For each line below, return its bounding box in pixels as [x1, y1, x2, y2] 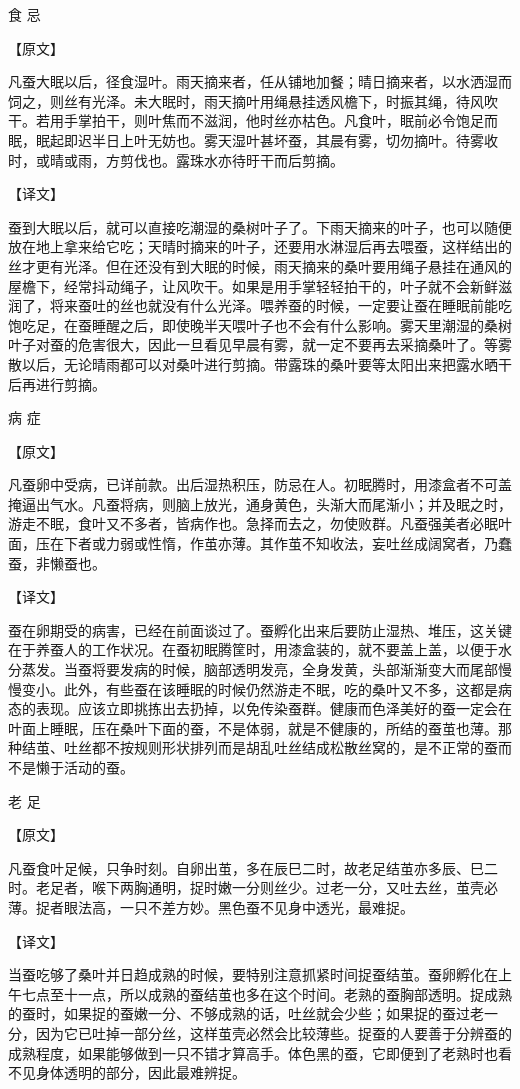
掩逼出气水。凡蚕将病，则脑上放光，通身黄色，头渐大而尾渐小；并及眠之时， [8, 493, 512, 514]
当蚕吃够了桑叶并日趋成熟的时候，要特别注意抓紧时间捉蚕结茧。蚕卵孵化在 [8, 964, 498, 985]
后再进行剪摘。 [8, 373, 106, 394]
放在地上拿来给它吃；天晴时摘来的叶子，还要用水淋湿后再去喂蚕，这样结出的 [8, 236, 512, 257]
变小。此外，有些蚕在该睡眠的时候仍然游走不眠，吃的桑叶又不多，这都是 [21, 678, 498, 699]
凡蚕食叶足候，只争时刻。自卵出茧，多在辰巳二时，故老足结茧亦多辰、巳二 [8, 857, 498, 878]
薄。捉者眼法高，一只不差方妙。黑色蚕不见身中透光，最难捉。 [8, 896, 414, 917]
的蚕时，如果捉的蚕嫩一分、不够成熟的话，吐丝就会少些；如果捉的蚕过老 [8, 1003, 484, 1024]
